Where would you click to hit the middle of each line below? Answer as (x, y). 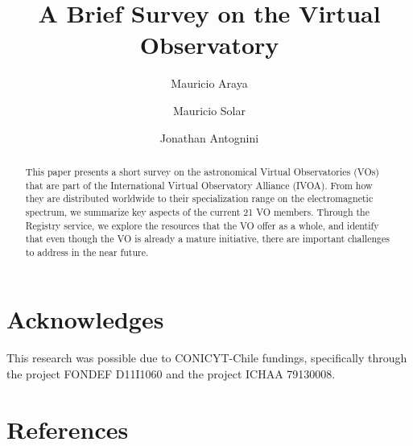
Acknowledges (85, 319)
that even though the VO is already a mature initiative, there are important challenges (207, 239)
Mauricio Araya (209, 83)
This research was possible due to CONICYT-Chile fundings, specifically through (207, 358)
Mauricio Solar (209, 110)
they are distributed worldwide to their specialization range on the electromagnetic (199, 198)
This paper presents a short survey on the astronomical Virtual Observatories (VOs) (202, 171)
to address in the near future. (87, 252)
